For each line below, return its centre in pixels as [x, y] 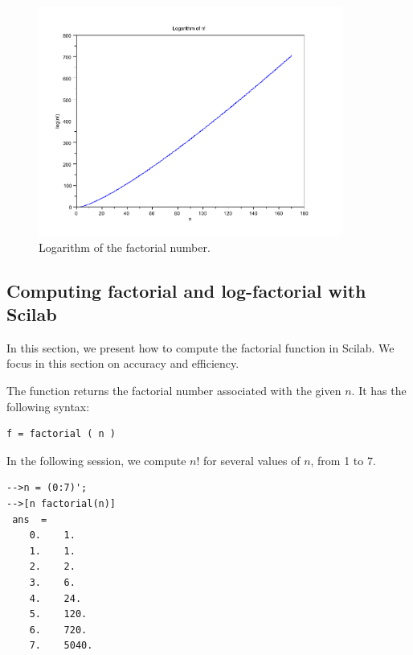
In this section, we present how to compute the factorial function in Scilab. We [200, 347]
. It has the [379, 390]
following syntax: [48, 406]
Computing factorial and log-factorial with [186, 290]
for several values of [252, 460]
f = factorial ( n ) [61, 434]
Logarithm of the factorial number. [125, 247]
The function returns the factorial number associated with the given [174, 390]
